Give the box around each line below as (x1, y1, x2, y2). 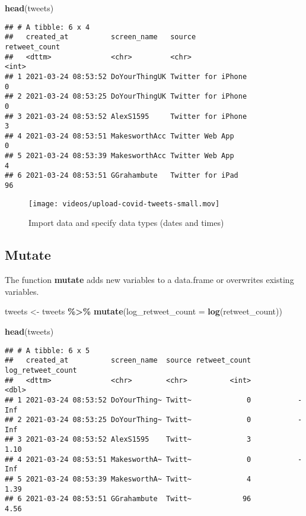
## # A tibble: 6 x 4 (5, 23, 90, 32)
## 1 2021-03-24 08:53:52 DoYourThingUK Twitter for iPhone (5, 72, 247, 81)
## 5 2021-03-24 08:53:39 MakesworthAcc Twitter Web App (5, 152, 234, 161)
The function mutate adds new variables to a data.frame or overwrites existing (5, 273, 294, 286)
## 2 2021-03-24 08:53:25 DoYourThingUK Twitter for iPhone (5, 92, 247, 101)
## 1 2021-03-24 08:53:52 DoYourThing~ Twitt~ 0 (5, 395, 251, 404)
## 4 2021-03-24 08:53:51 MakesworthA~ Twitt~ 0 (5, 455, 251, 464)
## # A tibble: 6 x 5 (5, 346, 90, 355)
